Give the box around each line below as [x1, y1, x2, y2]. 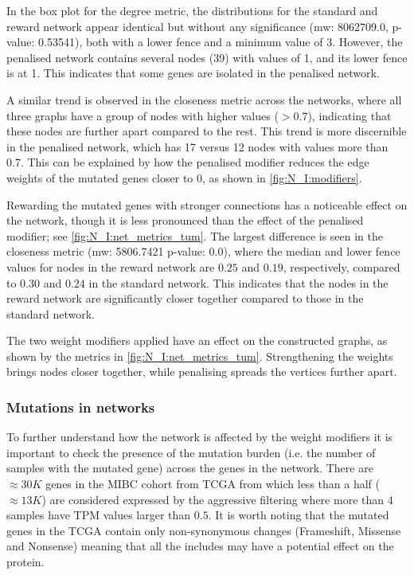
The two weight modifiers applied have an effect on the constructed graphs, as [6, 332, 388, 349]
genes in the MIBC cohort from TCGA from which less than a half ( [45, 475, 380, 492]
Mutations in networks [6, 397, 155, 417]
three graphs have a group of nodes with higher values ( [6, 107, 279, 123]
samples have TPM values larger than [6, 507, 191, 523]
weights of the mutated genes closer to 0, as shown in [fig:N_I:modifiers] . [6, 169, 362, 186]
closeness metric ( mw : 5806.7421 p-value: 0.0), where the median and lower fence [6, 243, 400, 260]
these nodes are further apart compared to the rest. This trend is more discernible [6, 123, 407, 139]
